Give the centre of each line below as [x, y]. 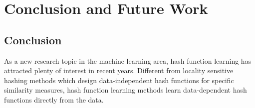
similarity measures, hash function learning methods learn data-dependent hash [126, 90]
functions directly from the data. [54, 99]
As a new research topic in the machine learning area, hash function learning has [128, 60]
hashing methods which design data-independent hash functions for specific [119, 80]
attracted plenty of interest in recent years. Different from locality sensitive [119, 70]
